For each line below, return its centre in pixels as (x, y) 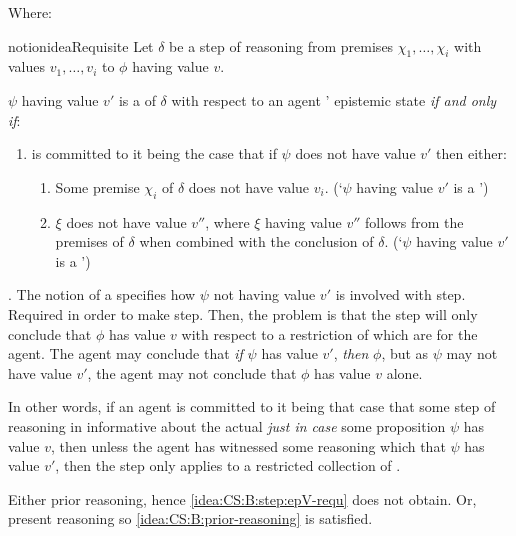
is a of (137, 99)
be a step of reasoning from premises (281, 45)
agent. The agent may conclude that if (125, 353)
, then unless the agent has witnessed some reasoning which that (248, 445)
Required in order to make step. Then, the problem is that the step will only (243, 313)
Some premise (97, 186)
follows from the (414, 221)
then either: (471, 153)
